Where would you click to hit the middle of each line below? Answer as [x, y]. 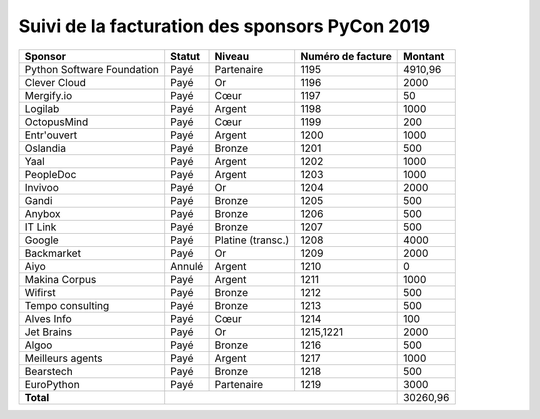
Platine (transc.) [252, 240]
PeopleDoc [50, 174]
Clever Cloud [55, 82]
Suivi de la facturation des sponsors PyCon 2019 [224, 26]
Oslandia [45, 148]
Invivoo [41, 187]
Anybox [42, 213]
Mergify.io [48, 95]
